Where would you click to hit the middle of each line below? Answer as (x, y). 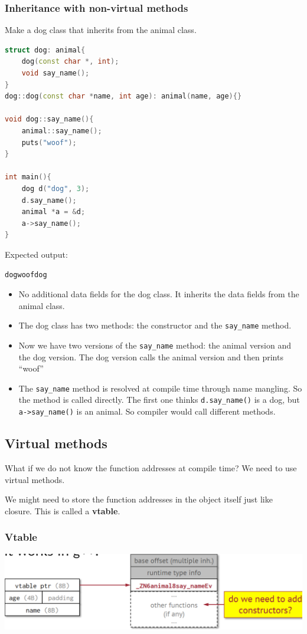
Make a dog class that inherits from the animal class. (101, 30)
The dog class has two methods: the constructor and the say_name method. (155, 325)
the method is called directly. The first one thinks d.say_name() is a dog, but (159, 400)
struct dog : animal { (45, 50)
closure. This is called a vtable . (63, 510)
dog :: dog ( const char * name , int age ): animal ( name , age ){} (123, 96)
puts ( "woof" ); (49, 142)
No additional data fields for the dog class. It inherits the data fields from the (159, 294)
